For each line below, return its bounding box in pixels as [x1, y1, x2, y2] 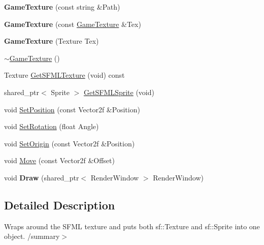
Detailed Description [4, 197, 115, 212]
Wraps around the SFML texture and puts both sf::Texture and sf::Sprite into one [4, 221, 260, 231]
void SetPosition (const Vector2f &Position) [4, 104, 140, 114]
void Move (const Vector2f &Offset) [4, 155, 115, 166]
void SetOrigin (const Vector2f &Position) [4, 138, 135, 148]
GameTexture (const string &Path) [4, 2, 120, 12]
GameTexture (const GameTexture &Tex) [4, 18, 141, 29]
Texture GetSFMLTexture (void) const [4, 70, 125, 80]
